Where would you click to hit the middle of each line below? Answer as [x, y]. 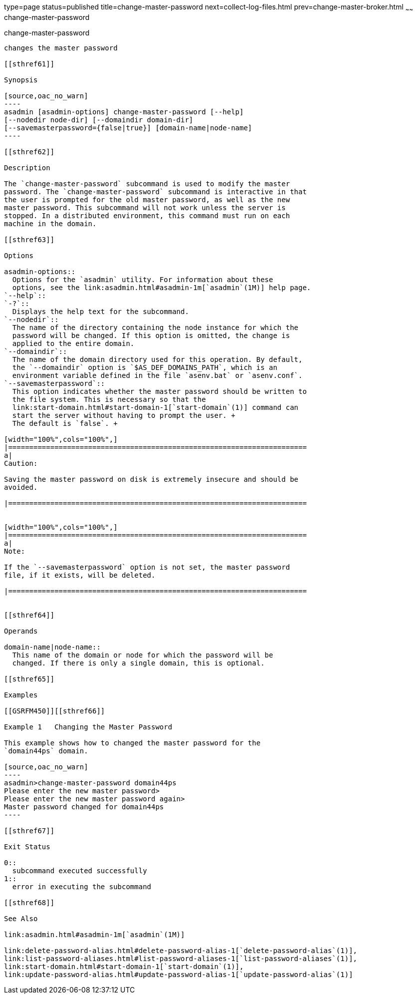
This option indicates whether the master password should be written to [159, 391]
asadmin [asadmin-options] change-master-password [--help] [124, 112]
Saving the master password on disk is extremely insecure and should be [151, 479]
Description [27, 167]
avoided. [21, 487]
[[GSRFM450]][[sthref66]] [55, 711]
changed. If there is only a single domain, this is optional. [138, 663]
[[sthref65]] [29, 679]
